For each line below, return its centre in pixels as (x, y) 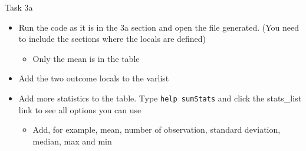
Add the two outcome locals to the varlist (94, 78)
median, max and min (72, 141)
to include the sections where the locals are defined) (112, 39)
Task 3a (19, 7)
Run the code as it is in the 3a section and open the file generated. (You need (159, 27)
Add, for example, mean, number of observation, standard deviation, (157, 129)
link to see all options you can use (80, 109)
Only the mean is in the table (86, 58)
